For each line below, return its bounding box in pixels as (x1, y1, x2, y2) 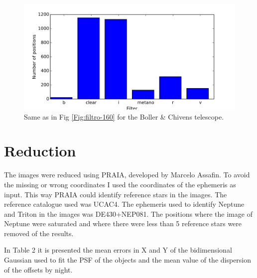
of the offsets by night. (4, 264, 73, 275)
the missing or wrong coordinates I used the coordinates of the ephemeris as (4, 179, 236, 189)
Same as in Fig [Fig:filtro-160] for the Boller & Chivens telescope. (24, 111, 224, 122)
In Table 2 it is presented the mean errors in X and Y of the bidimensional (4, 245, 232, 255)
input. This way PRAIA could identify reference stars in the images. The (4, 189, 227, 199)
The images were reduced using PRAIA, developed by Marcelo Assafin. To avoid (4, 169, 250, 180)
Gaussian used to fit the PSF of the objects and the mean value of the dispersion (4, 255, 252, 265)
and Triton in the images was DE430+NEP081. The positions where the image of (4, 208, 253, 219)
